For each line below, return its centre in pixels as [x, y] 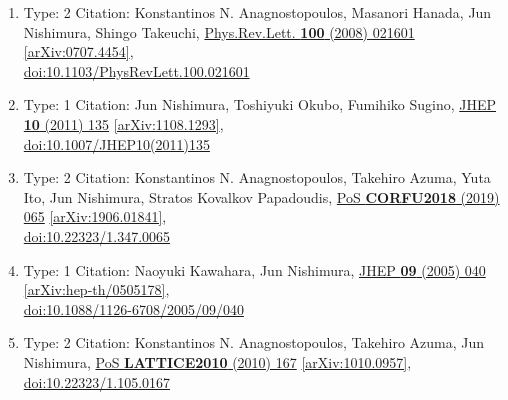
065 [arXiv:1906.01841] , [95, 216]
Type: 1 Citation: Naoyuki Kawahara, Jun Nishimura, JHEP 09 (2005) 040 [254, 269]
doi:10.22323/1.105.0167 [97, 381]
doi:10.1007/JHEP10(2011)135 [116, 143]
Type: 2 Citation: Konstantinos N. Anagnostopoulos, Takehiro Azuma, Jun [254, 342]
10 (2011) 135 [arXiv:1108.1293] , [123, 123]
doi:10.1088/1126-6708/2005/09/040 [133, 308]
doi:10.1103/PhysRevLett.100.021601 [136, 70]
